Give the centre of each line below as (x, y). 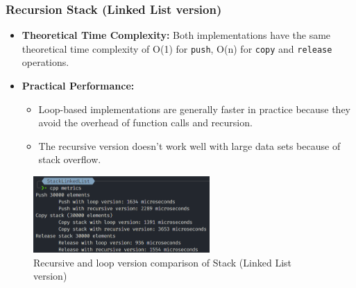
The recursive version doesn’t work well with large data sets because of (189, 145)
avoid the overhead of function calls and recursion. (145, 122)
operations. (45, 62)
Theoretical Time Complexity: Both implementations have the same (176, 35)
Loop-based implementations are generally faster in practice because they (195, 109)
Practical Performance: (78, 86)
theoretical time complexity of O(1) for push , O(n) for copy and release (177, 48)
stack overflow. (70, 159)
